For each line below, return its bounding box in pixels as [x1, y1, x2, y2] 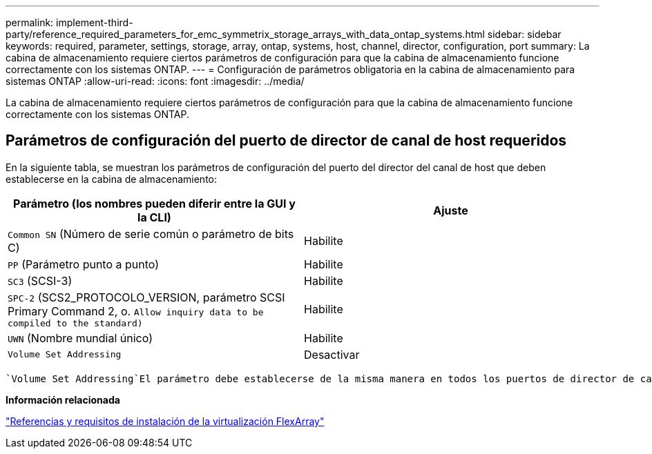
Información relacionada [6, 393, 120, 406]
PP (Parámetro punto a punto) [8, 257, 160, 271]
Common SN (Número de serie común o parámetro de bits [8, 226, 294, 241]
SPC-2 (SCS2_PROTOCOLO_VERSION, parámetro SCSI [8, 290, 285, 304]
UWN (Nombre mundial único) [8, 330, 153, 345]
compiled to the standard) [8, 317, 143, 328]
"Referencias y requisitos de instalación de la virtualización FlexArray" [6, 415, 325, 427]
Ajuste [433, 203, 468, 217]
